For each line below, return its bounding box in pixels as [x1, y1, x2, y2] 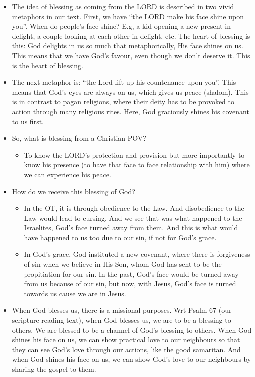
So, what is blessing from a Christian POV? [12, 133, 146, 143]
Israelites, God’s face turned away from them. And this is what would [24, 222, 238, 233]
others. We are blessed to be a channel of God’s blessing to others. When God [12, 324, 252, 335]
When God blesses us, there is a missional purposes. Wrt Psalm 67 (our [12, 305, 232, 315]
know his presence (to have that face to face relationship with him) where [24, 159, 250, 170]
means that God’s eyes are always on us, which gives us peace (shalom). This [12, 86, 249, 97]
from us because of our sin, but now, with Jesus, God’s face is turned [24, 278, 236, 289]
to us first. [12, 116, 44, 126]
